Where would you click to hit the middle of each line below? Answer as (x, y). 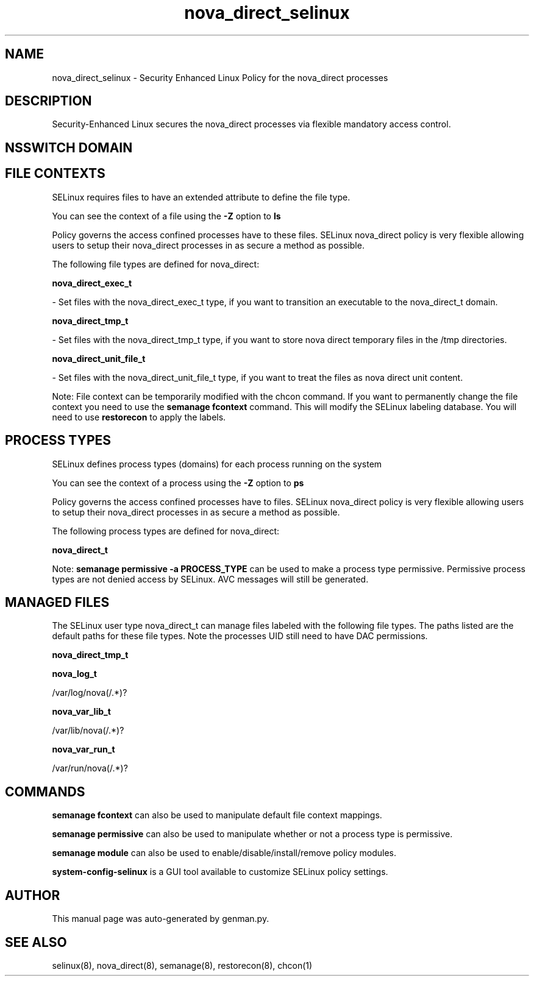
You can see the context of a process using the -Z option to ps (178, 483)
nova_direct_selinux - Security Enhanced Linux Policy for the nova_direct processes (220, 77)
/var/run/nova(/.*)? (90, 768)
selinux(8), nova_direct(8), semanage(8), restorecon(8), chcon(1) (182, 965)
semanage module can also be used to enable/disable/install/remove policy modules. (224, 853)
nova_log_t (74, 674)
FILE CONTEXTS (55, 174)
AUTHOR (33, 895)
